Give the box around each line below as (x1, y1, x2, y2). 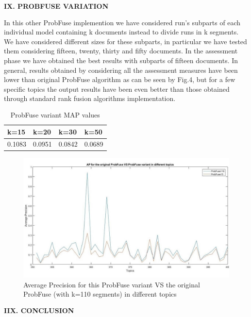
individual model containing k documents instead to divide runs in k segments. (4, 27, 239, 37)
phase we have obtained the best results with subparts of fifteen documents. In (4, 55, 238, 65)
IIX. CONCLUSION (4, 305, 74, 316)
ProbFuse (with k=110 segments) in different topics (23, 289, 177, 299)
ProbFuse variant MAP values (10, 109, 100, 119)
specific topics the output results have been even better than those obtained (4, 83, 230, 94)
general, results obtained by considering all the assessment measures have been (4, 65, 238, 75)
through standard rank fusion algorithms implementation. (4, 93, 176, 103)
